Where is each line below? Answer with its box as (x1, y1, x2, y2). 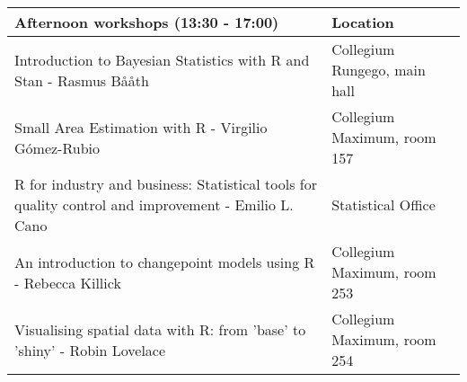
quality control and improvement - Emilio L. (14, 194, 294, 215)
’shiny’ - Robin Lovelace (14, 339, 166, 360)
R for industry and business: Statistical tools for (14, 173, 317, 194)
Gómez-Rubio (14, 137, 100, 158)
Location (331, 12, 394, 32)
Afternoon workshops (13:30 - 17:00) (14, 12, 279, 32)
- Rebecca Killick (14, 271, 121, 293)
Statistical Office (331, 194, 436, 215)
